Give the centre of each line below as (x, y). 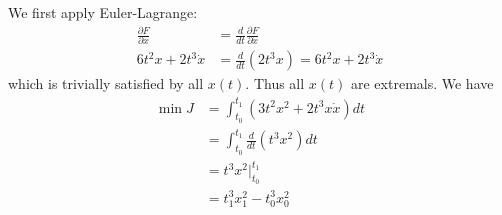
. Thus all (275, 83)
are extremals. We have (422, 83)
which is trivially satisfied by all (106, 83)
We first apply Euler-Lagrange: (103, 12)
